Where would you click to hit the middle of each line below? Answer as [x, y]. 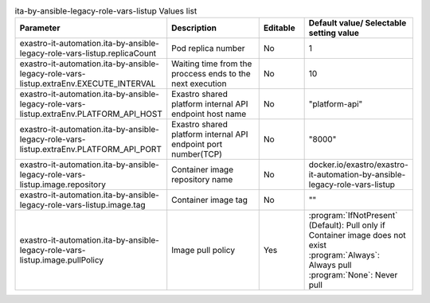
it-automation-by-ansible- [357, 175]
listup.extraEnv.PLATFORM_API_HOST [91, 114]
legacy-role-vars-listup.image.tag [82, 205]
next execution [199, 84]
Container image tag [210, 200]
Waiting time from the [212, 64]
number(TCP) [197, 154]
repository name [202, 180]
